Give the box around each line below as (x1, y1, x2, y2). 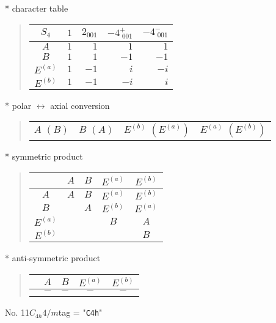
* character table (5, 2, 68, 14)
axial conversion (50, 98, 110, 111)
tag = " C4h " (58, 306, 103, 319)
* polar (5, 98, 32, 111)
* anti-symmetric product (5, 251, 101, 264)
